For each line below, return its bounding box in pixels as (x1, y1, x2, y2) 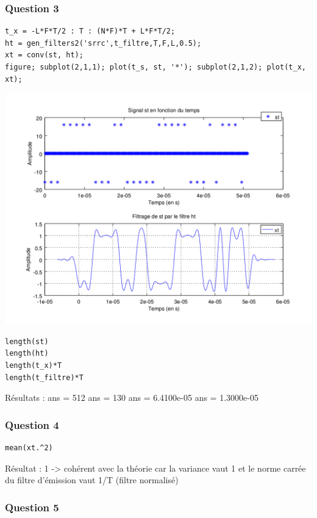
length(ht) (5, 349, 49, 358)
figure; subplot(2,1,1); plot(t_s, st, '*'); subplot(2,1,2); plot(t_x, (5, 63, 306, 71)
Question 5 (5, 499, 59, 514)
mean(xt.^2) (5, 443, 53, 452)
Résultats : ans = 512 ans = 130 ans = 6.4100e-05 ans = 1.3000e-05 (5, 391, 258, 404)
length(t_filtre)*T (5, 373, 84, 382)
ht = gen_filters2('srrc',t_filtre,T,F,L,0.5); (5, 38, 202, 48)
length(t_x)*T (5, 361, 62, 370)
